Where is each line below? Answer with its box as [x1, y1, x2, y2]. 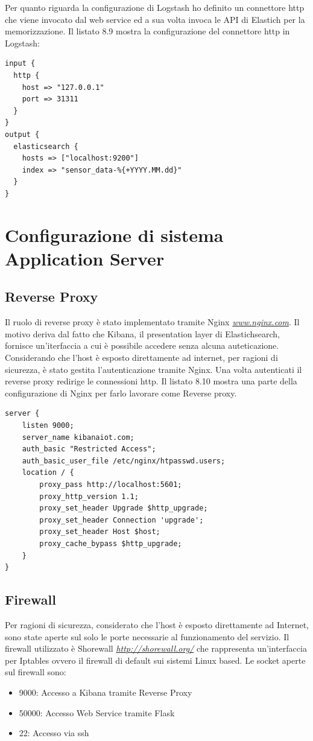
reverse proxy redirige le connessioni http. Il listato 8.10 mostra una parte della [5, 375, 297, 387]
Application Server [5, 246, 165, 270]
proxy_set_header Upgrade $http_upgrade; [39, 504, 208, 513]
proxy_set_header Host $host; [39, 527, 160, 536]
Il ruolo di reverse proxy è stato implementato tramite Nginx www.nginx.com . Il [5, 316, 300, 328]
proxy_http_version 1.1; [39, 492, 139, 501]
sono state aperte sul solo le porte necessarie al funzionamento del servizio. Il [5, 630, 289, 643]
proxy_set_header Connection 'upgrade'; [39, 515, 204, 524]
